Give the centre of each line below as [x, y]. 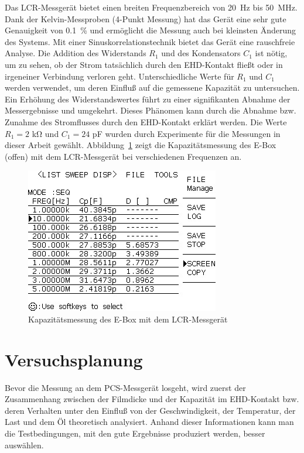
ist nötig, [271, 53]
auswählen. [24, 445]
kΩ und [45, 133]
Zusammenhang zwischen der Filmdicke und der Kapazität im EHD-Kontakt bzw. [152, 399]
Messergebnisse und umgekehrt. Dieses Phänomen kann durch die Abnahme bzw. [151, 110]
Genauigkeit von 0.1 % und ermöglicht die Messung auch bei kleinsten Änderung [151, 30]
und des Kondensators [201, 53]
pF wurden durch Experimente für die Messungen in [186, 133]
